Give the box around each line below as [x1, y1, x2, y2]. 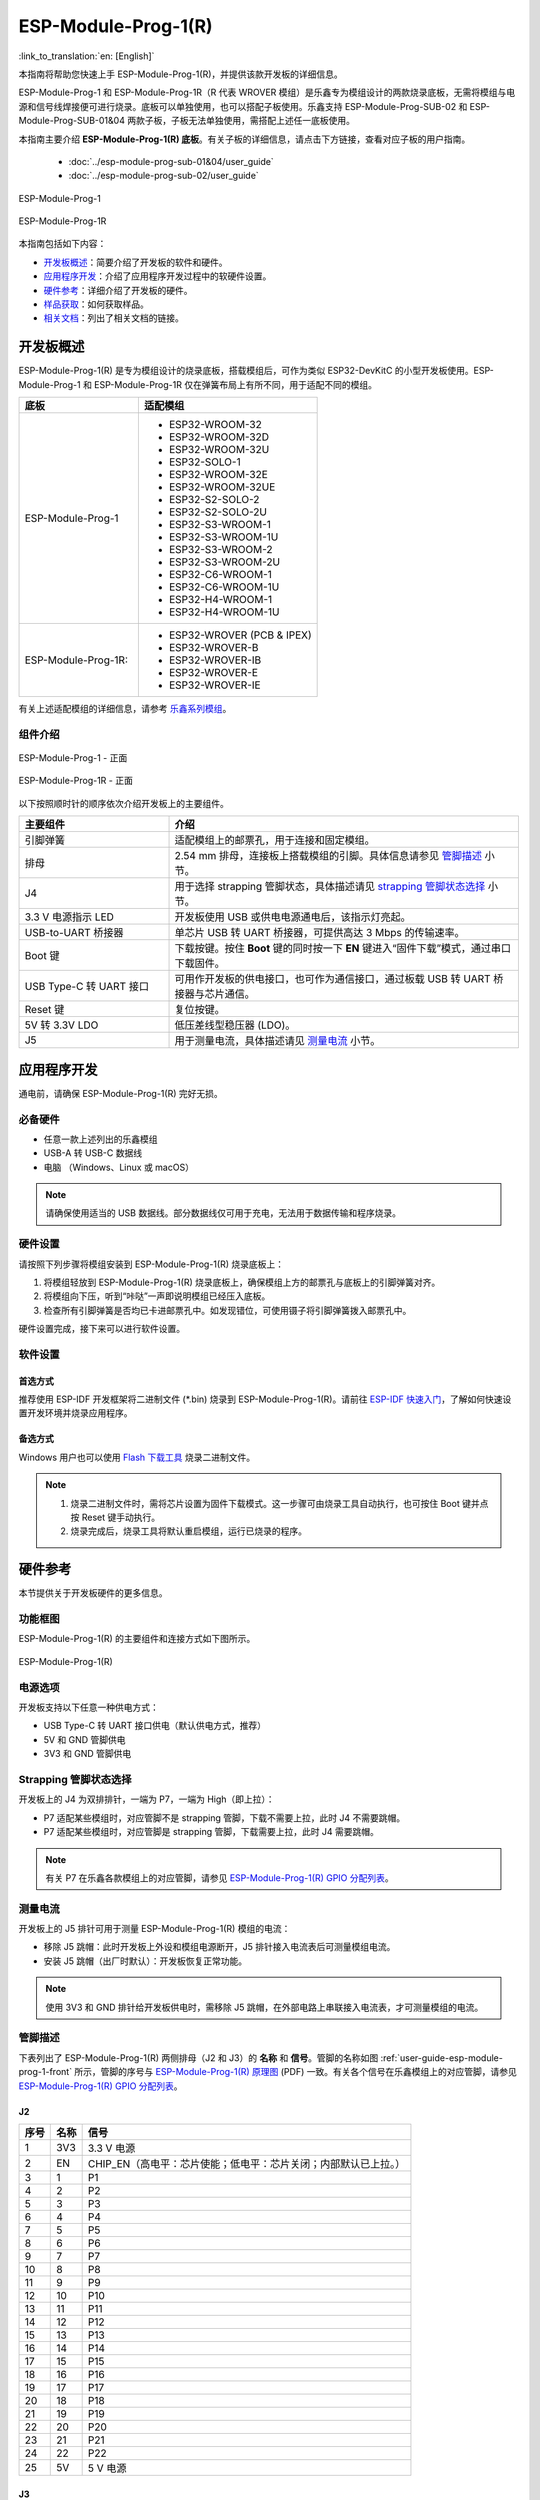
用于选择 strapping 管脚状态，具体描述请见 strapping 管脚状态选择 [174, 880, 486, 894]
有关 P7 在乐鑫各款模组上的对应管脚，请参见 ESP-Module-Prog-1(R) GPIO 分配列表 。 [45, 1871, 394, 1884]
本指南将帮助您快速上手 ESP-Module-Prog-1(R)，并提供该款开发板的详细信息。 [18, 68, 344, 80]
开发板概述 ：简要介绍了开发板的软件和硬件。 [43, 256, 228, 268]
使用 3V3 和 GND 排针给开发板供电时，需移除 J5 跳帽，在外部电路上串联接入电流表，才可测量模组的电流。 [45, 2001, 484, 2013]
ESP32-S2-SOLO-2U [168, 505, 267, 519]
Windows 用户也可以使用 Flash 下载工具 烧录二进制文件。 [18, 1451, 255, 1463]
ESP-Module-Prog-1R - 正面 [18, 775, 134, 787]
